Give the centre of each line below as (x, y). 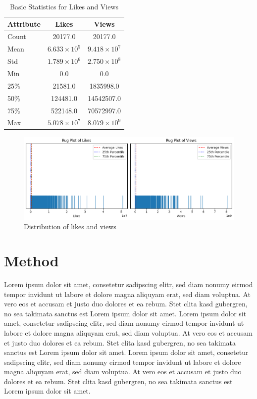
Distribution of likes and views (70, 226)
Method (31, 260)
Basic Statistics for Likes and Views (64, 6)
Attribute (24, 24)
